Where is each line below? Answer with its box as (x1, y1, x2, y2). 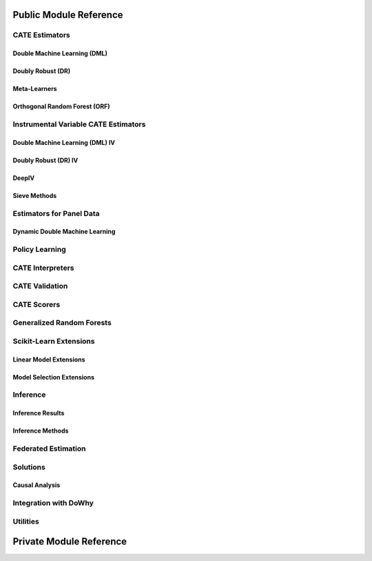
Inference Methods (12, 426, 69, 435)
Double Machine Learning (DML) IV (12, 138, 116, 146)
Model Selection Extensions (12, 373, 94, 381)
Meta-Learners (12, 85, 58, 93)
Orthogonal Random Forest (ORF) (12, 102, 110, 110)
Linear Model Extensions (12, 355, 85, 364)
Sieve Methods (12, 191, 57, 199)
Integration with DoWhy (12, 498, 94, 508)
